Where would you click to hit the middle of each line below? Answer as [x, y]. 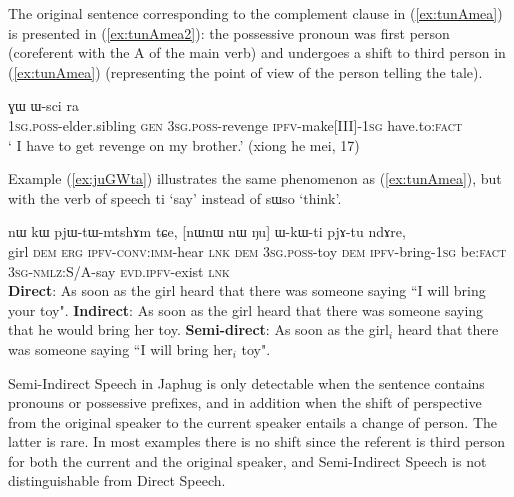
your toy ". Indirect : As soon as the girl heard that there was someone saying [246, 309]
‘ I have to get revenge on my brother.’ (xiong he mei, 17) [184, 144]
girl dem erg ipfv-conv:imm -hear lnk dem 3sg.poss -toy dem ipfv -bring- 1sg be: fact [257, 250]
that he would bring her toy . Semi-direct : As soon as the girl [199, 329]
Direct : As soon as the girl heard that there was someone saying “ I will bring [247, 290]
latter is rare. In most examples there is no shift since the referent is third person [257, 441]
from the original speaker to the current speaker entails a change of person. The [253, 421]
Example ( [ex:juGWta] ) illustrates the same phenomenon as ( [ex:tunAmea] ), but [255, 178]
